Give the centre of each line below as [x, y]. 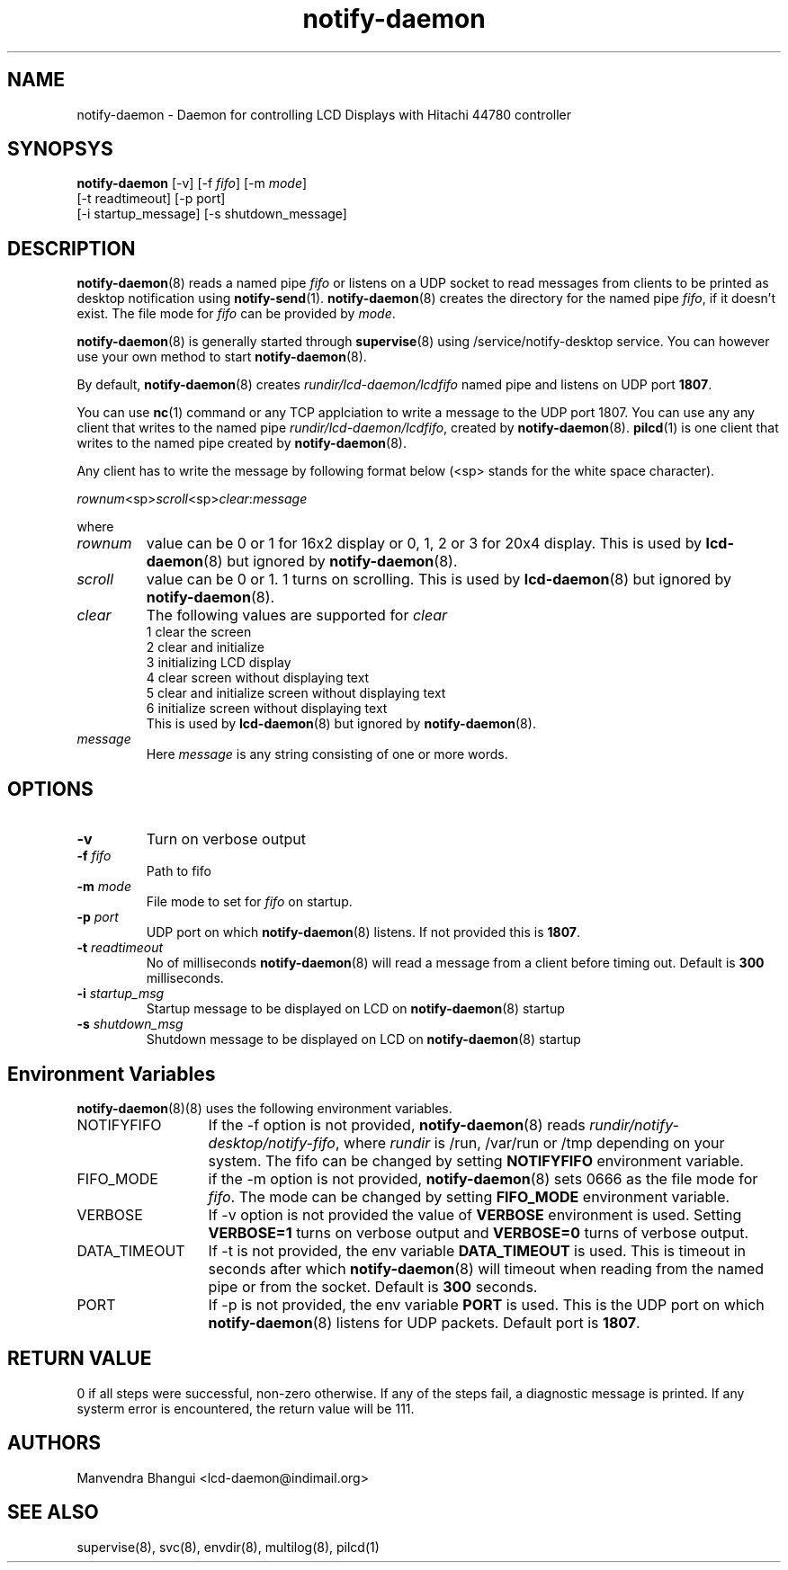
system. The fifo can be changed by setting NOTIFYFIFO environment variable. [476, 1160]
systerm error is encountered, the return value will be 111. [246, 1408]
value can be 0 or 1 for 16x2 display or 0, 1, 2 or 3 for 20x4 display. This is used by [424, 544]
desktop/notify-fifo [272, 1142]
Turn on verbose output [226, 839]
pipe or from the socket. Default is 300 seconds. [373, 1286]
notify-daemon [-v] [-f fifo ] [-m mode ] [192, 183]
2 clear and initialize [206, 647]
